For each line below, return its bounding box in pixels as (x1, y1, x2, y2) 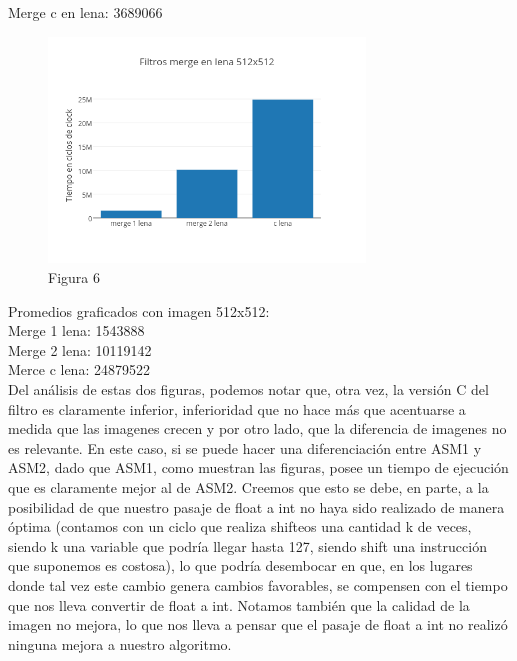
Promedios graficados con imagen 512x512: (8, 300, 270, 321)
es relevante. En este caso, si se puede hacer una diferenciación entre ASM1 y (8, 437, 482, 458)
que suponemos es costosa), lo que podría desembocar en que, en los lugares (8, 555, 473, 576)
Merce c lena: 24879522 (8, 359, 150, 380)
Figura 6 (48, 267, 100, 288)
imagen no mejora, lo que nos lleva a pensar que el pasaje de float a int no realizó (8, 614, 508, 635)
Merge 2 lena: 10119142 (8, 339, 152, 360)
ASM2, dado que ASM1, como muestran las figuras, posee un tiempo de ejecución (8, 457, 509, 478)
